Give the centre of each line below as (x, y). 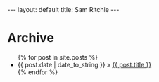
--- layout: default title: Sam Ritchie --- (63, 9)
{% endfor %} (38, 72)
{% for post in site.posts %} (58, 57)
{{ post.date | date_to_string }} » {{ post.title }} (84, 64)
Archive (31, 38)
